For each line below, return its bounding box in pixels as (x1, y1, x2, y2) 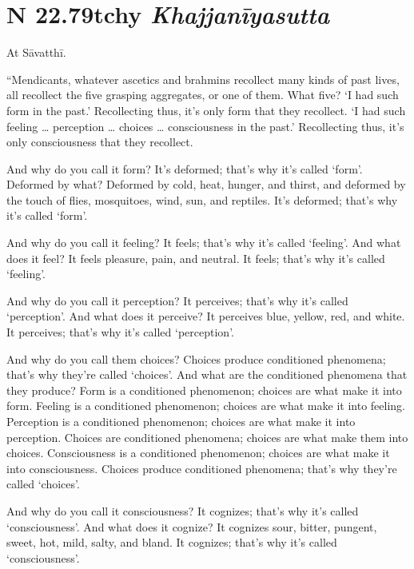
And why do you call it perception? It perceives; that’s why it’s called (6, 292, 348, 308)
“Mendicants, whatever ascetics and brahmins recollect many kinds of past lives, (6, 70, 400, 87)
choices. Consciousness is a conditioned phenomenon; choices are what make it (6, 444, 390, 461)
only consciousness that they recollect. (6, 133, 193, 150)
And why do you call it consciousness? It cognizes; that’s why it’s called (6, 502, 359, 519)
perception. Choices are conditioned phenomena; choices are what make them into (6, 428, 408, 445)
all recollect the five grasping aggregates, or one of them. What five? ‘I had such (6, 86, 399, 103)
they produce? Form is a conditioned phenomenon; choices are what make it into (6, 381, 402, 398)
